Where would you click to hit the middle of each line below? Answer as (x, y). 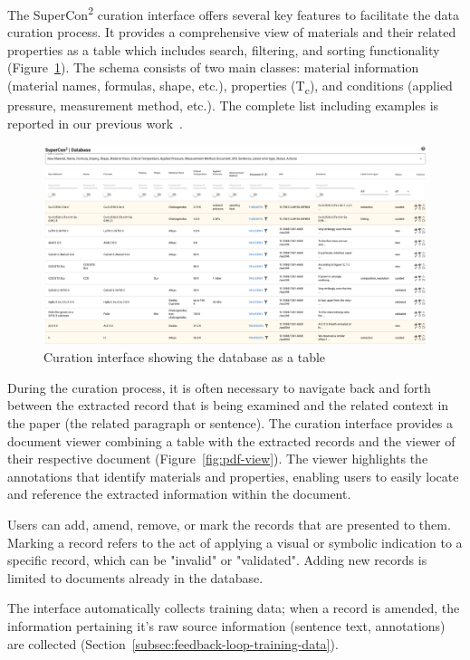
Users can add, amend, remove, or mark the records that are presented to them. (229, 524)
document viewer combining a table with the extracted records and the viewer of (231, 440)
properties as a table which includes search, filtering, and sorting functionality (224, 49)
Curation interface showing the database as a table (185, 357)
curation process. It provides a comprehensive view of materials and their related (232, 32)
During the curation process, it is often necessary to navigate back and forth (219, 387)
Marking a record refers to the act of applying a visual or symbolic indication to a (235, 542)
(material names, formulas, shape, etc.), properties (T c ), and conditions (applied (230, 86)
